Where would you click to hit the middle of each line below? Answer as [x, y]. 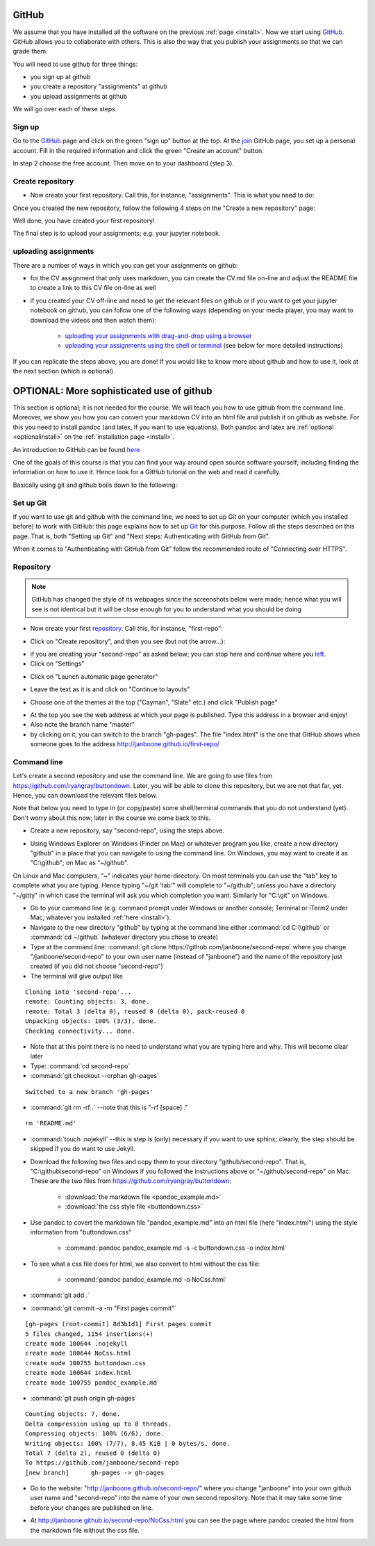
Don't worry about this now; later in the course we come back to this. [112, 818]
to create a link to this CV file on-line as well [93, 288]
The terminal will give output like [76, 976]
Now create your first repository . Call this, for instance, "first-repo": [127, 629]
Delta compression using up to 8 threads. [99, 1424]
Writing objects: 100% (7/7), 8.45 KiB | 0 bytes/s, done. [128, 1443]
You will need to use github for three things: [75, 64]
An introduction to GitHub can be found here [76, 449]
